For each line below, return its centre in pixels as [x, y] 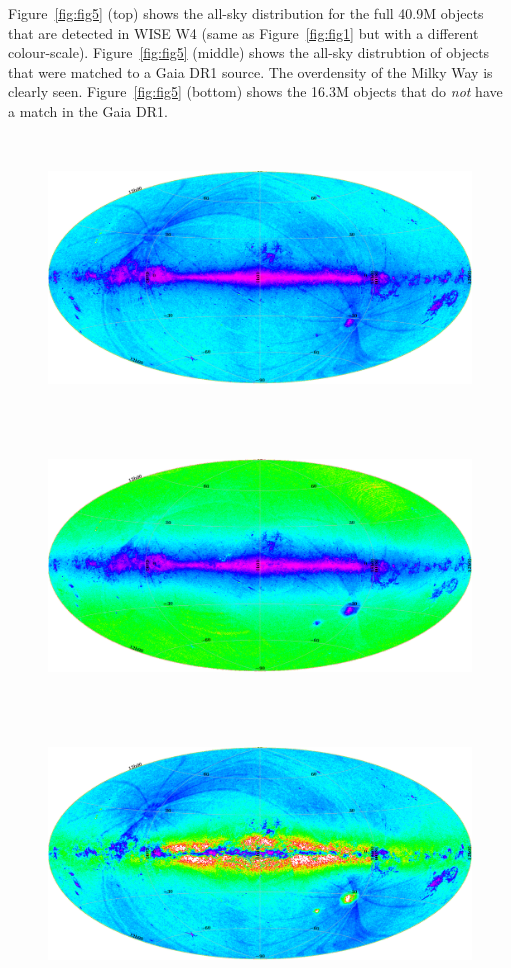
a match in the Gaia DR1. [88, 110]
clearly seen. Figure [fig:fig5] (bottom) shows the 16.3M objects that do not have [255, 91]
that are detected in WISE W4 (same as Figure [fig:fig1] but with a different [243, 32]
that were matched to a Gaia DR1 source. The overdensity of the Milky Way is [250, 71]
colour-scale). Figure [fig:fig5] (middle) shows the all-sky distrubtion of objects [249, 52]
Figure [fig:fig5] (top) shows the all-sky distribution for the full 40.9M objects [246, 13]
